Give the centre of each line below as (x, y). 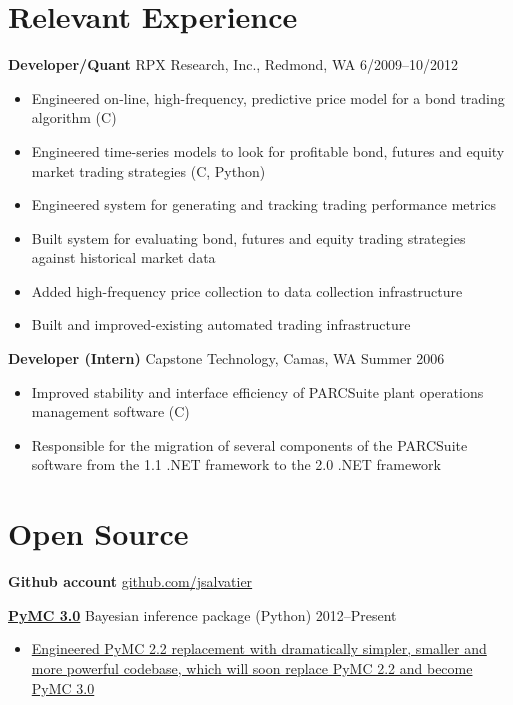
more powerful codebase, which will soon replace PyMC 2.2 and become (252, 667)
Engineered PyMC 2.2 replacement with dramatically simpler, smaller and (259, 648)
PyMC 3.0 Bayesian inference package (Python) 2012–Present (202, 614)
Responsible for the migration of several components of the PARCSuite (249, 444)
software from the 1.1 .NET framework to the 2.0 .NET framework (236, 464)
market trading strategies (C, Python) (148, 170)
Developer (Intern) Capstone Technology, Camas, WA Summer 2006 (226, 358)
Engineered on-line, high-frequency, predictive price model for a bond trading (268, 97)
